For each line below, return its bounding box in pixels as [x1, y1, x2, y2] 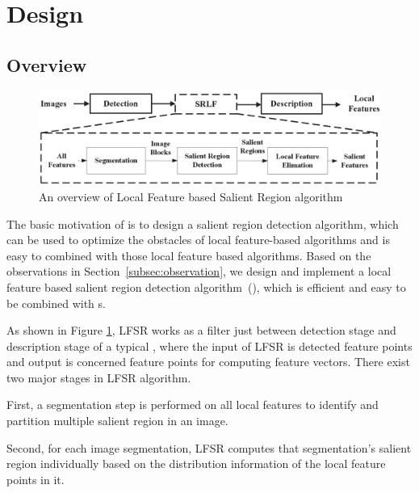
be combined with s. [6, 294, 106, 311]
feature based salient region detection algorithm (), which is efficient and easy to [6, 278, 406, 295]
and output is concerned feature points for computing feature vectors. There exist [6, 353, 410, 370]
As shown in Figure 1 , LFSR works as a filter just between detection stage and [6, 322, 396, 339]
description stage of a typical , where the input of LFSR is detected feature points [6, 337, 413, 354]
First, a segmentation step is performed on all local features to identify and [6, 396, 379, 413]
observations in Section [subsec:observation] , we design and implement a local [6, 263, 392, 280]
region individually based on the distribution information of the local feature [6, 455, 386, 472]
